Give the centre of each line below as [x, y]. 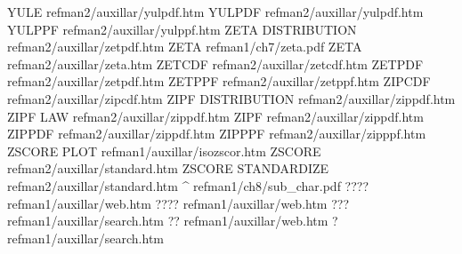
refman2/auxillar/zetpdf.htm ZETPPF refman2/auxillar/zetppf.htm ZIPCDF [219, 81]
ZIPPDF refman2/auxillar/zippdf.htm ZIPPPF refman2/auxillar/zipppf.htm [217, 134]
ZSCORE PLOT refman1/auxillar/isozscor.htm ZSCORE [164, 151]
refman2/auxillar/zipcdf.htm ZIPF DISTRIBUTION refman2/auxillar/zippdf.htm [231, 98]
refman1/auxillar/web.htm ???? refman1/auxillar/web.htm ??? [178, 203]
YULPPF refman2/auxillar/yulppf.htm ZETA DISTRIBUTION [182, 29]
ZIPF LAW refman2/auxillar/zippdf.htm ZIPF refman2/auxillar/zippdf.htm [215, 116]
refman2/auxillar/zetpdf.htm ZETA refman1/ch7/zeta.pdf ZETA [185, 47]
